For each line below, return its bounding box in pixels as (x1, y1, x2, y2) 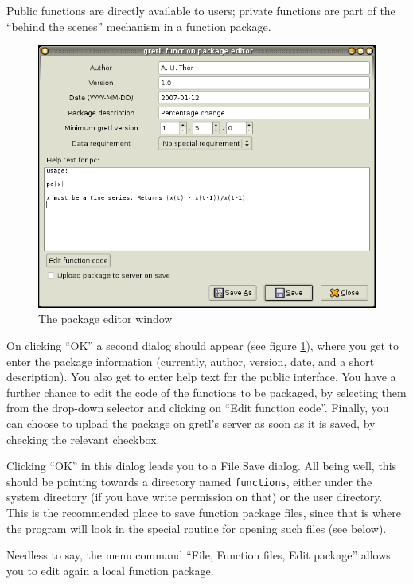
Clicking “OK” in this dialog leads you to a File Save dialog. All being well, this (6, 457, 397, 474)
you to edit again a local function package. (6, 562, 214, 578)
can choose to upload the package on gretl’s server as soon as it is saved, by (6, 415, 376, 432)
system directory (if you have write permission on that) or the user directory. (6, 489, 383, 505)
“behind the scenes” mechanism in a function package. (6, 18, 271, 34)
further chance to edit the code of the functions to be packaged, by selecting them (6, 383, 407, 400)
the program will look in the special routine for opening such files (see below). (6, 520, 387, 536)
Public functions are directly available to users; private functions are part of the (6, 2, 395, 18)
